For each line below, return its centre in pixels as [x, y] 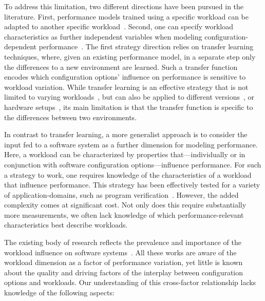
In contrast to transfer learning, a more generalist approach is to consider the [126, 134]
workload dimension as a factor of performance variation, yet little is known [124, 262]
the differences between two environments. [71, 117]
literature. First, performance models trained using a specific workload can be [127, 16]
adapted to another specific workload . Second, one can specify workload [119, 26]
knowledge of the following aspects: [59, 293]
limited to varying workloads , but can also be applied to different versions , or [129, 97]
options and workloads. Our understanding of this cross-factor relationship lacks [130, 282]
